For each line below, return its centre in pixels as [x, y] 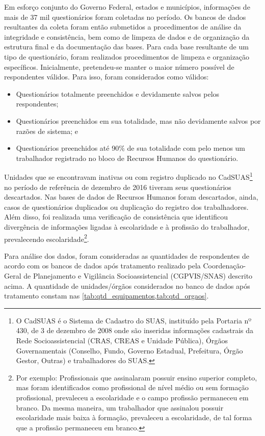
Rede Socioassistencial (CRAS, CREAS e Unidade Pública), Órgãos [122, 340]
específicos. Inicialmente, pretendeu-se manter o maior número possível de [119, 66]
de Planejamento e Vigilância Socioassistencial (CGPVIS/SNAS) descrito [138, 275]
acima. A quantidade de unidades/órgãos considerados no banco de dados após [127, 285]
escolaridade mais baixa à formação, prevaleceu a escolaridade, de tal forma [134, 417]
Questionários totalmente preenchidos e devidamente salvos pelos [118, 93]
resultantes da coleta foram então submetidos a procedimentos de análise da [123, 27]
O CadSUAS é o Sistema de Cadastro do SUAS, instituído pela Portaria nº [134, 320]
